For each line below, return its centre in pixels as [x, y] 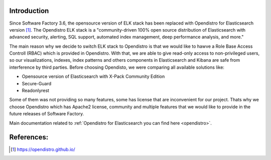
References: [29, 137]
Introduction [29, 11]
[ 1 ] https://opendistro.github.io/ [43, 149]
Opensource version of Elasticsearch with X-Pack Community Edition [93, 76]
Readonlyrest [36, 91]
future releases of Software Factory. [47, 114]
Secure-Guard [37, 83]
